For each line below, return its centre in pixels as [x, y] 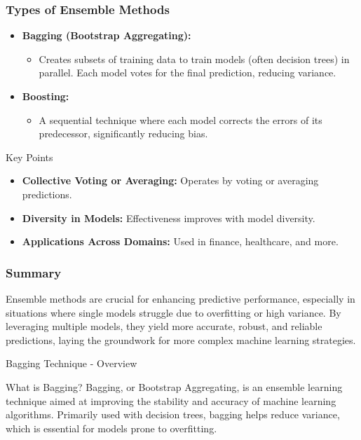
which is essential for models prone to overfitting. [111, 428]
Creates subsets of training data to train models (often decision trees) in [194, 59]
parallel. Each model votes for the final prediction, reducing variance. [188, 73]
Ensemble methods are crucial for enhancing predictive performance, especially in [180, 298]
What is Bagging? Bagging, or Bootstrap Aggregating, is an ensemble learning [174, 386]
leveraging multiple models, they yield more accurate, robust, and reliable [164, 326]
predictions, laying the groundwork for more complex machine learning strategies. [181, 339]
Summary [34, 272]
